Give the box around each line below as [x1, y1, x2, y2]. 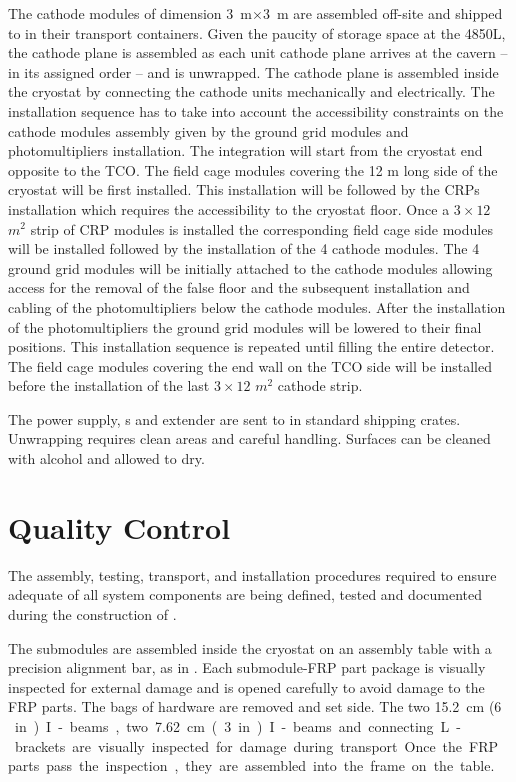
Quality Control [8, 506, 231, 547]
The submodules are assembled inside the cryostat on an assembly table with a [8, 637, 492, 658]
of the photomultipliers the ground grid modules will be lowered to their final [8, 316, 482, 337]
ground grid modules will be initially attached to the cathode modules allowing [8, 257, 493, 278]
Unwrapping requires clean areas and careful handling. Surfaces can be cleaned [8, 428, 491, 449]
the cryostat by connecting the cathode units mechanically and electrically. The [8, 81, 495, 102]
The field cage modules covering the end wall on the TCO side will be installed [8, 355, 493, 376]
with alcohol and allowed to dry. [8, 448, 205, 469]
